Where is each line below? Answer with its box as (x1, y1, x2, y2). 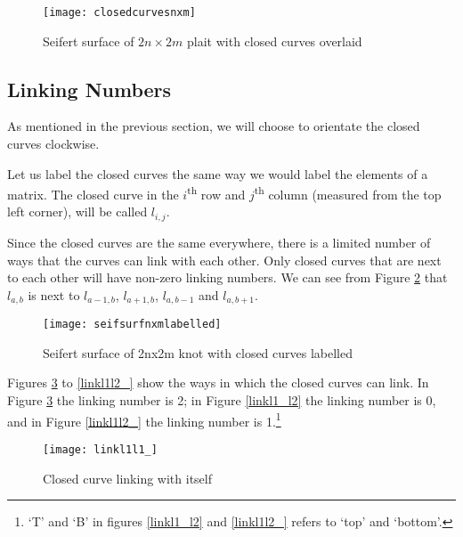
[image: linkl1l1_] (43, 443, 158, 456)
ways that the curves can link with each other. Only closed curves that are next (7, 250, 442, 269)
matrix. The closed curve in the (7, 184, 179, 203)
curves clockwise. (7, 134, 100, 153)
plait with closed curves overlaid (187, 31, 362, 50)
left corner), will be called (7, 202, 148, 221)
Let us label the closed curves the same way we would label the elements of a (7, 164, 428, 183)
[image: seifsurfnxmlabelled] (43, 318, 222, 331)
